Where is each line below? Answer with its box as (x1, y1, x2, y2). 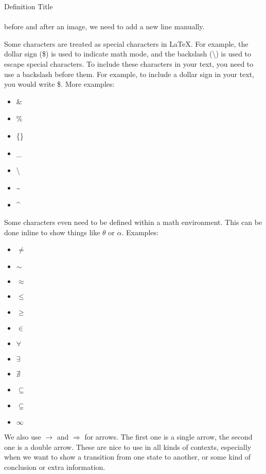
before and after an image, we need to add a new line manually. (4, 21, 205, 32)
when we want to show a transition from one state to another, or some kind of (4, 451, 251, 462)
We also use (4, 431, 41, 442)
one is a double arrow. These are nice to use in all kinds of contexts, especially (4, 441, 252, 452)
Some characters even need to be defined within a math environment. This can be (4, 216, 262, 227)
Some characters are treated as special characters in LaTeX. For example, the (4, 38, 249, 49)
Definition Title (4, 1, 53, 11)
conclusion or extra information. (4, 461, 105, 472)
